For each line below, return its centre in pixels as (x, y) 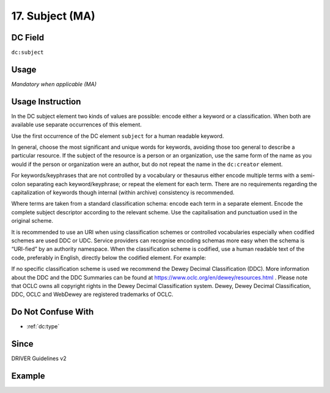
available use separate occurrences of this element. (76, 124)
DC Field (28, 38)
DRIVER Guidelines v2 (39, 359)
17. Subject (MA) (53, 16)
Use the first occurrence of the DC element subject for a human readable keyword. (118, 136)
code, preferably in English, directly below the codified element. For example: (109, 258)
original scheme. (32, 221)
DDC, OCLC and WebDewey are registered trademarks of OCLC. (92, 294)
